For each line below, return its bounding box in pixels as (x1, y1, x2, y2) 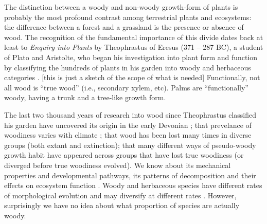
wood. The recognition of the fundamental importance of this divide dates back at (4, 31, 263, 42)
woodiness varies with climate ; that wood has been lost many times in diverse (4, 129, 252, 140)
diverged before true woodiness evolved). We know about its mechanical (4, 159, 231, 170)
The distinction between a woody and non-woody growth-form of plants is (4, 2, 238, 12)
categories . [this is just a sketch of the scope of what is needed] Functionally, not (4, 72, 260, 83)
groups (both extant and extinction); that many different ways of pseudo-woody (4, 139, 256, 150)
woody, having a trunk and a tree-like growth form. (4, 92, 166, 103)
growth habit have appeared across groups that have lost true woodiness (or (4, 150, 244, 160)
